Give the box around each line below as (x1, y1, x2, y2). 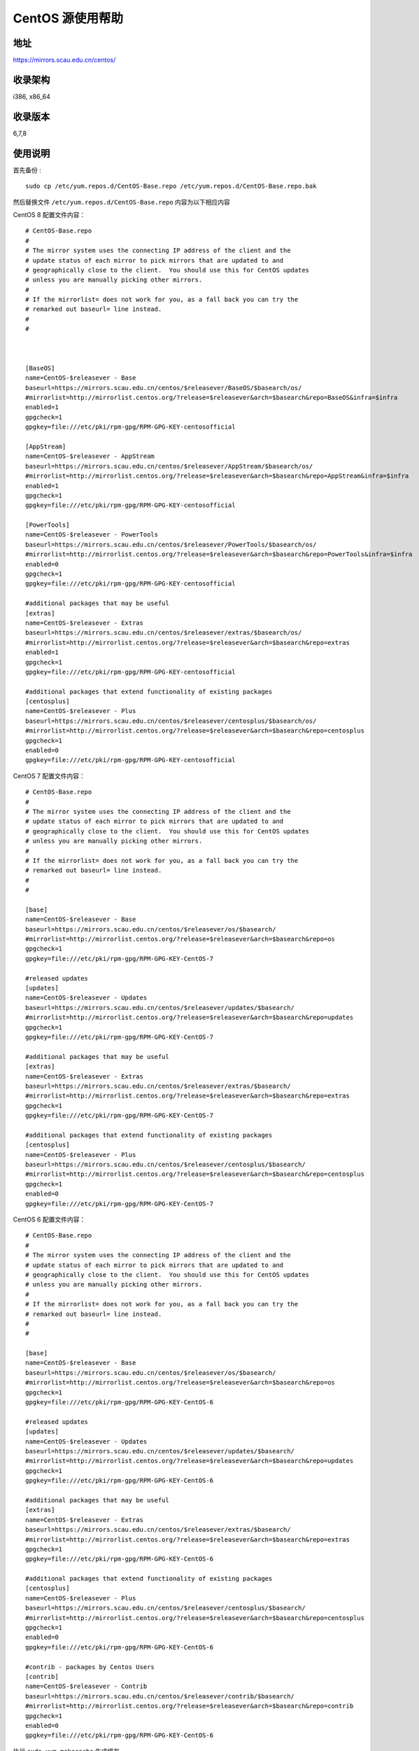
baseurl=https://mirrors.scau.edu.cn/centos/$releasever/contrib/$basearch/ (25, 1692, 295, 1700)
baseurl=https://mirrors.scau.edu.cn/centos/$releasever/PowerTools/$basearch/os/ (25, 540, 317, 548)
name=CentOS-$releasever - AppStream (25, 452, 155, 460)
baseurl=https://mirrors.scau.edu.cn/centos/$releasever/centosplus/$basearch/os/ (25, 717, 317, 725)
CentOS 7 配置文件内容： (13, 771, 85, 780)
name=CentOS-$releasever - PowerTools (25, 531, 159, 539)
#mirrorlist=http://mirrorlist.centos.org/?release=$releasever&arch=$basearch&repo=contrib (25, 1702, 354, 1710)
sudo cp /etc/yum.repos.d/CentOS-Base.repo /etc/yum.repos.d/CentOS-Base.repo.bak (25, 182, 317, 191)
